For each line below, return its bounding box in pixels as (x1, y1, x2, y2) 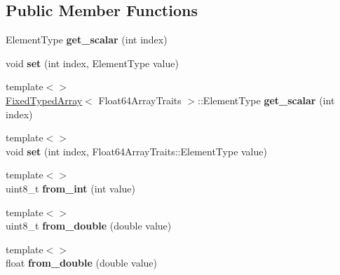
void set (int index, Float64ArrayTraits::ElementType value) (6, 143, 267, 158)
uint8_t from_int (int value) (6, 181, 135, 195)
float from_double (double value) (6, 255, 158, 270)
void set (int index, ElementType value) (6, 55, 179, 70)
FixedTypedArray (6, 92, 83, 107)
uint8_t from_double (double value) (6, 218, 172, 233)
